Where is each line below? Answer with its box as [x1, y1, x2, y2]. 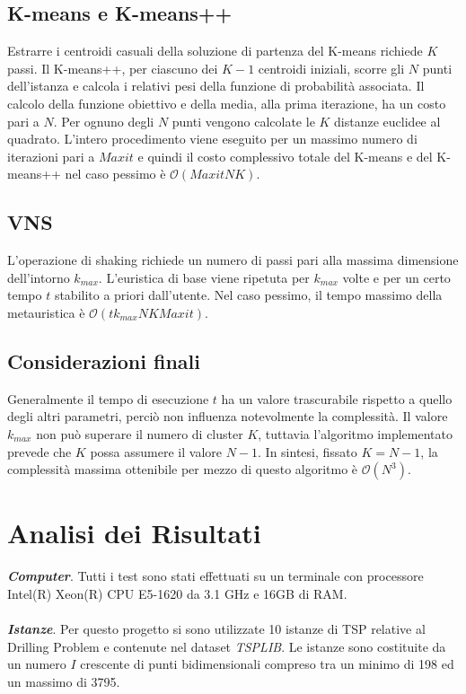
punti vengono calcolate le [171, 111, 315, 130]
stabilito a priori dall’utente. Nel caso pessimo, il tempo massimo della [54, 286, 443, 304]
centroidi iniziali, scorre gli [258, 58, 405, 77]
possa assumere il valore [90, 442, 222, 461]
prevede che [7, 442, 72, 461]
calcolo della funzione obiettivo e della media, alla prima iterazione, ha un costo [7, 93, 446, 112]
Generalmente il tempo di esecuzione [7, 389, 209, 408]
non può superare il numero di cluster [36, 424, 243, 443]
